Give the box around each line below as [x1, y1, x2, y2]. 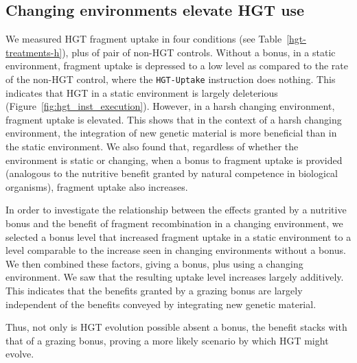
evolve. [5, 347, 34, 361]
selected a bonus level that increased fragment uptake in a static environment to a [5, 229, 352, 244]
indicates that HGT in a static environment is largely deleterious [5, 85, 278, 99]
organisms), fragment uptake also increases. [5, 179, 188, 194]
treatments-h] [5, 45, 62, 59]
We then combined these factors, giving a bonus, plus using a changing [5, 256, 303, 270]
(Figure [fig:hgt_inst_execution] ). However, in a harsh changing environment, [5, 99, 335, 113]
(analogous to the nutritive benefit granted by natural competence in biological [5, 166, 338, 180]
